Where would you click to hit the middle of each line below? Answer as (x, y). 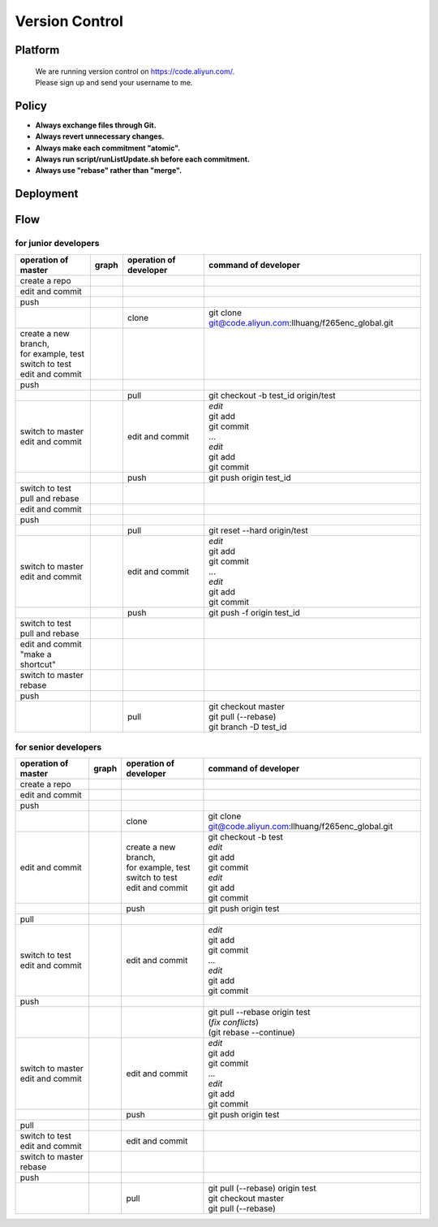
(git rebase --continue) (251, 1033)
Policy (31, 106)
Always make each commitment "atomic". (108, 148)
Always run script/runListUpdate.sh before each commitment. (143, 159)
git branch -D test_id (247, 727)
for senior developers (58, 747)
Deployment (47, 194)
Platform (37, 50)
